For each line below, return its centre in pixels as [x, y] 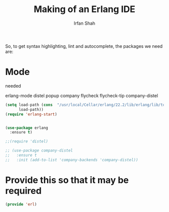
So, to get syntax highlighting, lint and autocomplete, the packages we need [84, 46]
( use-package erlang [27, 128]
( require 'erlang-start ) [31, 114]
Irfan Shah [84, 23]
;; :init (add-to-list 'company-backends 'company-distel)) [72, 160]
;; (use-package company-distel [39, 151]
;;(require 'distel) [27, 142]
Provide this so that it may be [67, 180]
